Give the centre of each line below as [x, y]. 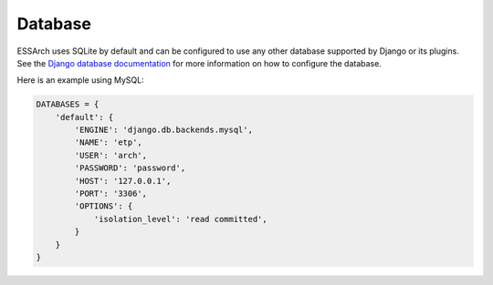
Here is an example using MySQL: [81, 80]
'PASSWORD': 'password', [130, 168]
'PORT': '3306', [111, 194]
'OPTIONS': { [104, 206]
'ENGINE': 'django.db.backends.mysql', [163, 130]
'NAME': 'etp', [109, 142]
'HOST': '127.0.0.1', [123, 181]
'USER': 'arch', [111, 155]
